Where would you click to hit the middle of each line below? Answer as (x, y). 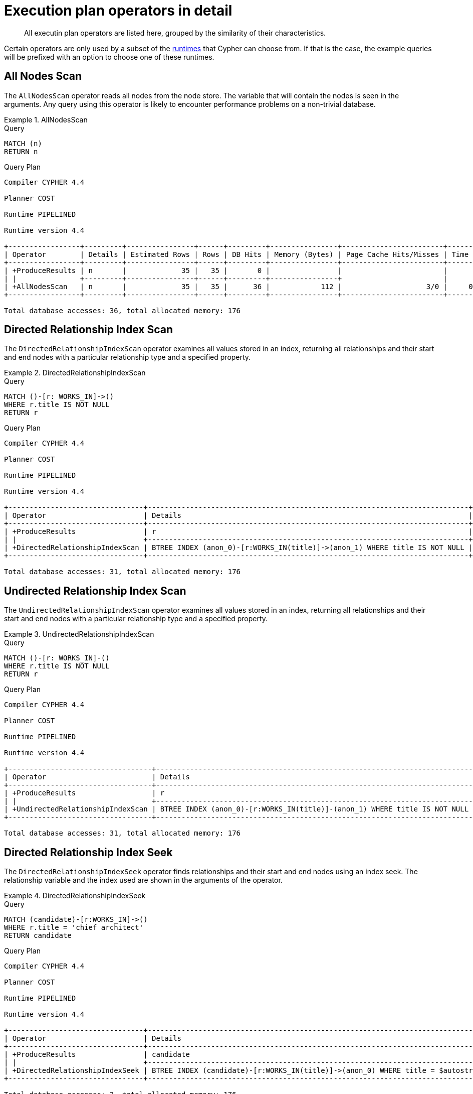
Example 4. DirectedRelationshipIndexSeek (75, 896)
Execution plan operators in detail (118, 11)
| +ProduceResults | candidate (97, 1055)
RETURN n (21, 151)
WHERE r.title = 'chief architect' (74, 928)
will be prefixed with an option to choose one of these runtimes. (109, 57)
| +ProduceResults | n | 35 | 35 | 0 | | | (226, 270)
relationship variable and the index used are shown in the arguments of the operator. (143, 880)
